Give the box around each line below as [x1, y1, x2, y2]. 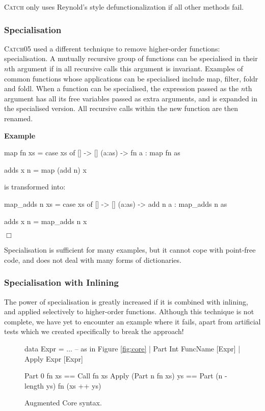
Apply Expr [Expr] [24, 353, 83, 364]
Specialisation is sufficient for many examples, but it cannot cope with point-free [4, 244, 256, 255]
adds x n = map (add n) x [4, 164, 87, 175]
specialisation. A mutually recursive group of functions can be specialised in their [4, 53, 258, 64]
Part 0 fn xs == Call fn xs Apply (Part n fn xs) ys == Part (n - [24, 370, 227, 381]
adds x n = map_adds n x [4, 215, 87, 226]
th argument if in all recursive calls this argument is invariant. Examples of [8, 63, 243, 73]
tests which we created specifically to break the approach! [4, 326, 184, 337]
